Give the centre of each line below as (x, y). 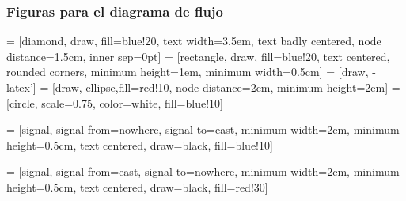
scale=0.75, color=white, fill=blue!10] (132, 102)
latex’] (21, 87)
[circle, (22, 102)
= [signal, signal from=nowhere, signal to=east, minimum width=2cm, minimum (203, 129)
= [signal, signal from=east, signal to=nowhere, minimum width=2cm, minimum (203, 171)
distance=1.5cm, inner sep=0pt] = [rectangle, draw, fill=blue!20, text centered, (198, 56)
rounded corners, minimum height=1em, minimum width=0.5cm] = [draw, (188, 72)
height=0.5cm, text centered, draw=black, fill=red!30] (137, 186)
